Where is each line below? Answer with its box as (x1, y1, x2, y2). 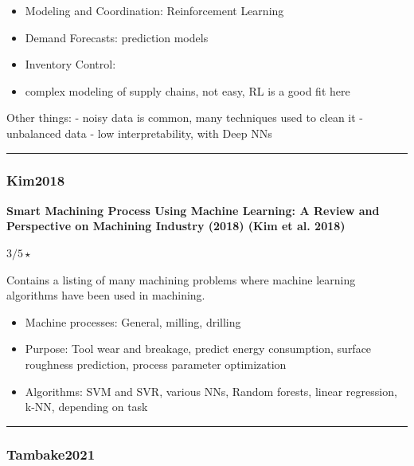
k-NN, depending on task (25, 398, 148, 415)
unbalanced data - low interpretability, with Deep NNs (6, 124, 272, 141)
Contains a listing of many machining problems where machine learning (6, 271, 356, 288)
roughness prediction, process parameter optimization (25, 355, 287, 372)
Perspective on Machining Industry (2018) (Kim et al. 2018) (6, 217, 346, 234)
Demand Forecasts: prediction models (25, 29, 209, 45)
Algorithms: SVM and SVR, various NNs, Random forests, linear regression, (25, 382, 397, 399)
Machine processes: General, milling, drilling (25, 313, 241, 330)
